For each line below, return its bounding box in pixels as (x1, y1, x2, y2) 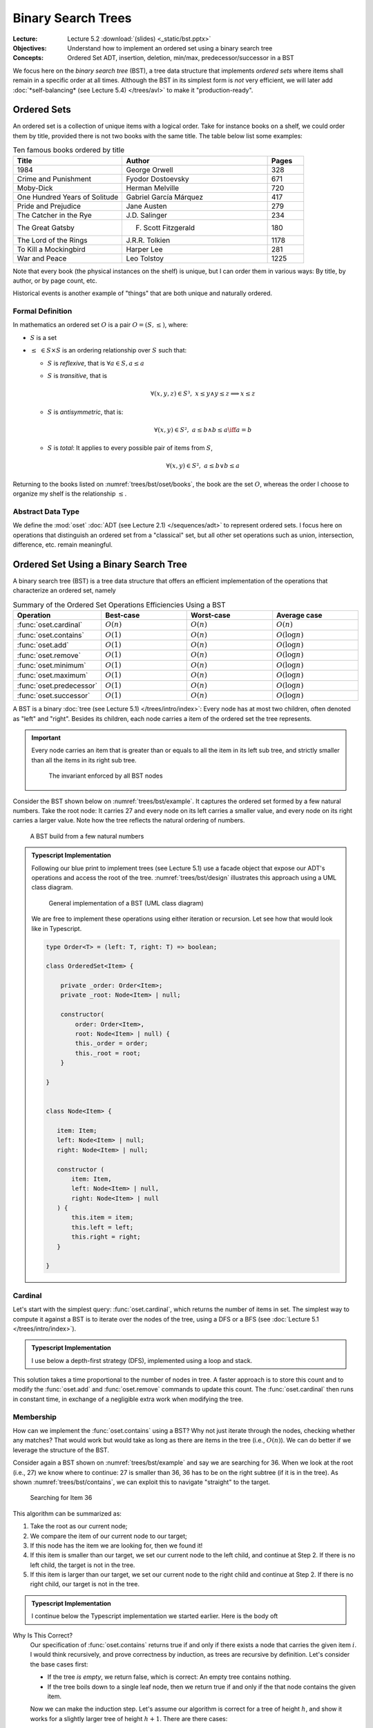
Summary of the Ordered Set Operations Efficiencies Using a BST (12, 600, 226, 610)
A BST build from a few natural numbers (30, 832, 144, 840)
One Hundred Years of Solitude (17, 192, 119, 202)
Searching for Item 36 (30, 1494, 93, 1502)
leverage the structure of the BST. (12, 1445, 110, 1454)
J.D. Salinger (126, 210, 167, 220)
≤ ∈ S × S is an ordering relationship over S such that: (31, 346, 187, 355)
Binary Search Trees (12, 10, 132, 26)
